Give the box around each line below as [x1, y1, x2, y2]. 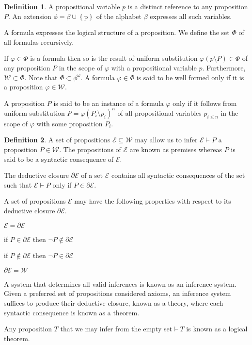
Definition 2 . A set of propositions [4, 135, 110, 145]
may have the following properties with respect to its [74, 196, 231, 206]
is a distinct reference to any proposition [127, 1, 248, 11]
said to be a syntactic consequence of [4, 154, 114, 164]
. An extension [8, 11, 51, 21]
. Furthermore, [202, 62, 246, 72]
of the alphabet [96, 11, 142, 21]
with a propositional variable [111, 62, 197, 72]
